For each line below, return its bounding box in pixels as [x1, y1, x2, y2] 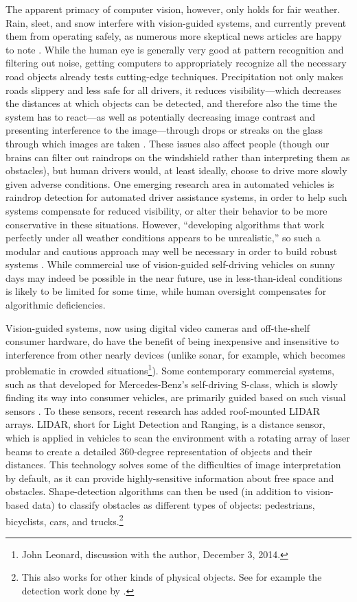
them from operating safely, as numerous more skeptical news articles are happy [5, 29, 342, 43]
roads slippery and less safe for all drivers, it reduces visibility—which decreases [5, 82, 341, 97]
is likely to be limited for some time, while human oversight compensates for [5, 284, 327, 298]
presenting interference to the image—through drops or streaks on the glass [5, 123, 323, 137]
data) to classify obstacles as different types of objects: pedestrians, [32, 498, 315, 512]
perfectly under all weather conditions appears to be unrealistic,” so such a [5, 230, 321, 245]
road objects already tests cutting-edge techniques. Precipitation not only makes [5, 69, 343, 83]
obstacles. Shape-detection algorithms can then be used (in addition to [5, 484, 303, 498]
